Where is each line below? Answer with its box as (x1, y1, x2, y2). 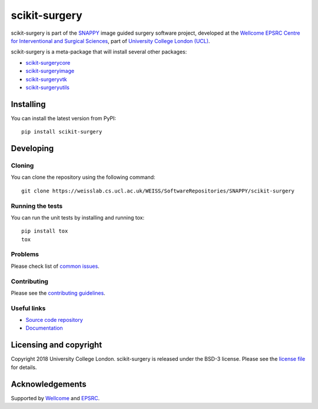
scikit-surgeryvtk (25, 75, 67, 82)
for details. (11, 364, 37, 371)
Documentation (25, 324, 63, 332)
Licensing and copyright (11, 340, 102, 350)
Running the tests (11, 202, 63, 210)
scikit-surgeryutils (25, 84, 70, 91)
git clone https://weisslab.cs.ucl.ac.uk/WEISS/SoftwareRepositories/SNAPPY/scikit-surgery (21, 187, 294, 194)
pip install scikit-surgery (21, 128, 102, 135)
